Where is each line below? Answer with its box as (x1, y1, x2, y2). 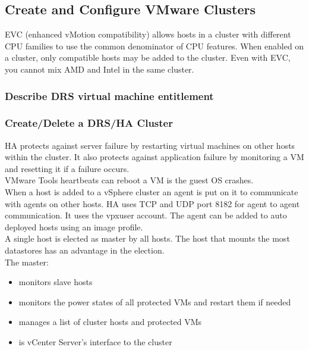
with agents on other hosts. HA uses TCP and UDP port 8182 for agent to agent (5, 197, 300, 210)
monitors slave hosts (18, 276, 93, 288)
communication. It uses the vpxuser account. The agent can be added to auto (5, 209, 287, 221)
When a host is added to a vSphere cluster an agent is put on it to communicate (5, 186, 298, 198)
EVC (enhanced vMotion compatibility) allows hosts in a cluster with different (5, 28, 291, 40)
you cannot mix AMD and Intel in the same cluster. (5, 62, 194, 75)
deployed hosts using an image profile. (5, 220, 143, 233)
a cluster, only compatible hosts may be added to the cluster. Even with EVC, (5, 51, 291, 64)
